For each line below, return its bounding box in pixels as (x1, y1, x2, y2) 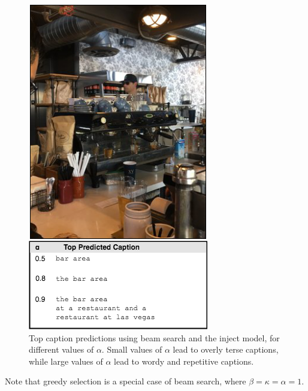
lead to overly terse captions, (173, 343, 279, 356)
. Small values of (101, 343, 162, 356)
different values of (29, 343, 94, 356)
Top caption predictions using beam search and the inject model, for (29, 331, 280, 344)
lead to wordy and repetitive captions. (114, 354, 254, 367)
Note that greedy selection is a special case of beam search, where (5, 375, 246, 387)
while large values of (29, 354, 103, 367)
